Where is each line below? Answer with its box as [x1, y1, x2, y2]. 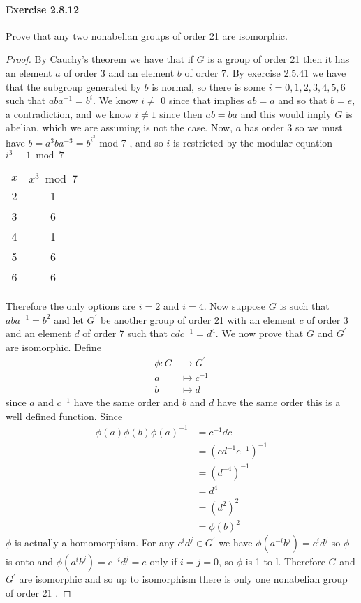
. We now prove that [215, 326, 304, 341]
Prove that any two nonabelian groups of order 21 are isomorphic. [6, 28, 288, 43]
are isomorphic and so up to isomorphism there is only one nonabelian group [19, 572, 348, 586]
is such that [279, 298, 330, 313]
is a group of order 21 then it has [207, 52, 350, 66]
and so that [278, 93, 327, 107]
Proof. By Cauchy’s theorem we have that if [6, 52, 193, 66]
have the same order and [73, 394, 179, 409]
